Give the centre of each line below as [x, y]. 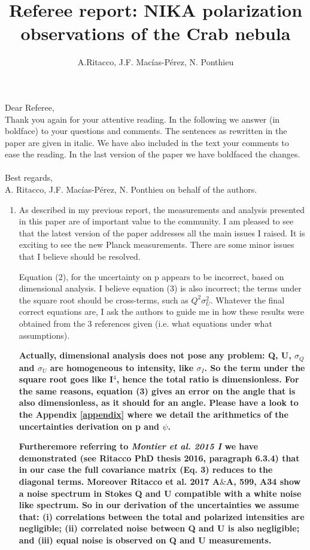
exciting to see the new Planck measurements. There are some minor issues [156, 244]
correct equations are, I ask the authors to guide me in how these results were [162, 312]
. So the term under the [255, 367]
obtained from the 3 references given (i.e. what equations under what [145, 323]
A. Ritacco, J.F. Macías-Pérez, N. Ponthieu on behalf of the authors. [131, 189]
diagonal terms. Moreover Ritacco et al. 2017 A [119, 481]
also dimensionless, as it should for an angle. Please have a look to [159, 402]
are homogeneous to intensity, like [122, 367]
